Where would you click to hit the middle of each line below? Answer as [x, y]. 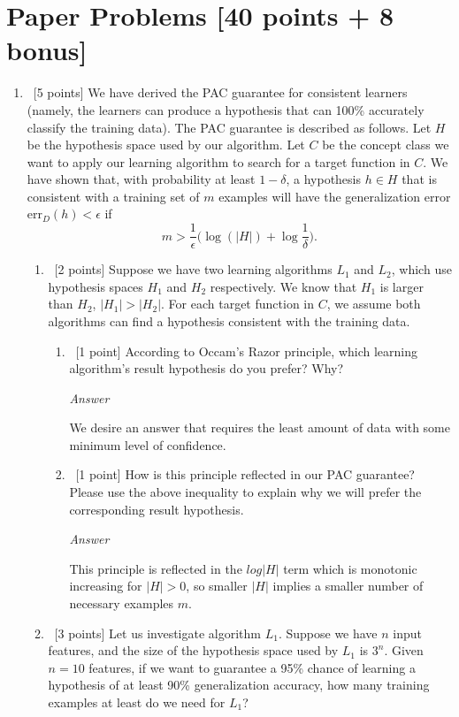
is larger [402, 286]
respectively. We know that [283, 286]
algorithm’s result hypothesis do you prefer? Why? [207, 368]
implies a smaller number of [348, 586]
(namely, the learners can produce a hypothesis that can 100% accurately [226, 109]
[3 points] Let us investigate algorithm [158, 633]
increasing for [106, 586]
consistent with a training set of [113, 196]
